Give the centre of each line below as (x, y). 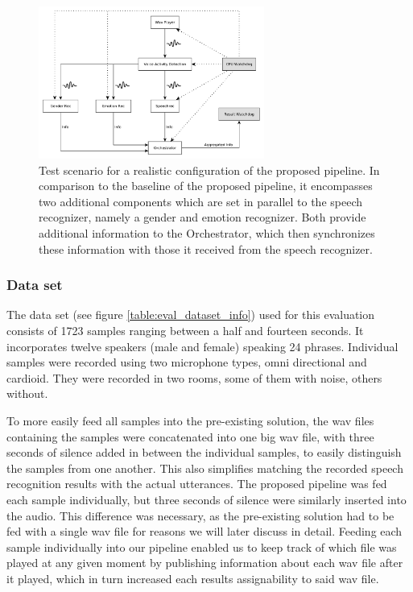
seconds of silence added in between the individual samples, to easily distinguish (204, 452)
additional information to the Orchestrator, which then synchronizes (207, 233)
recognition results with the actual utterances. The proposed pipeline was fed (197, 484)
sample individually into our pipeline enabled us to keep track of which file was (202, 546)
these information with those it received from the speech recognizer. (206, 248)
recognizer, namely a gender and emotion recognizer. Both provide (202, 217)
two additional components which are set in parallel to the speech (201, 201)
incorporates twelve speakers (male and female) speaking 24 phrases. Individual (202, 346)
